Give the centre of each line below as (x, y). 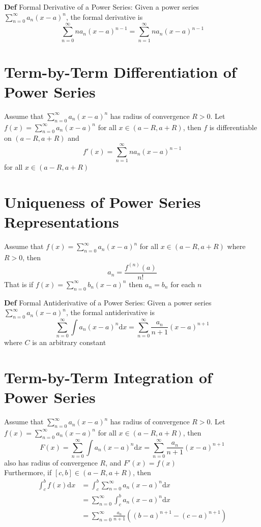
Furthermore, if (28, 472)
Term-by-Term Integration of (108, 377)
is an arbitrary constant (69, 342)
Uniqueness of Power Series (103, 201)
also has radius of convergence (51, 462)
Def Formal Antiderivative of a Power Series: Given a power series (108, 302)
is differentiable (233, 127)
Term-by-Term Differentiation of (120, 71)
